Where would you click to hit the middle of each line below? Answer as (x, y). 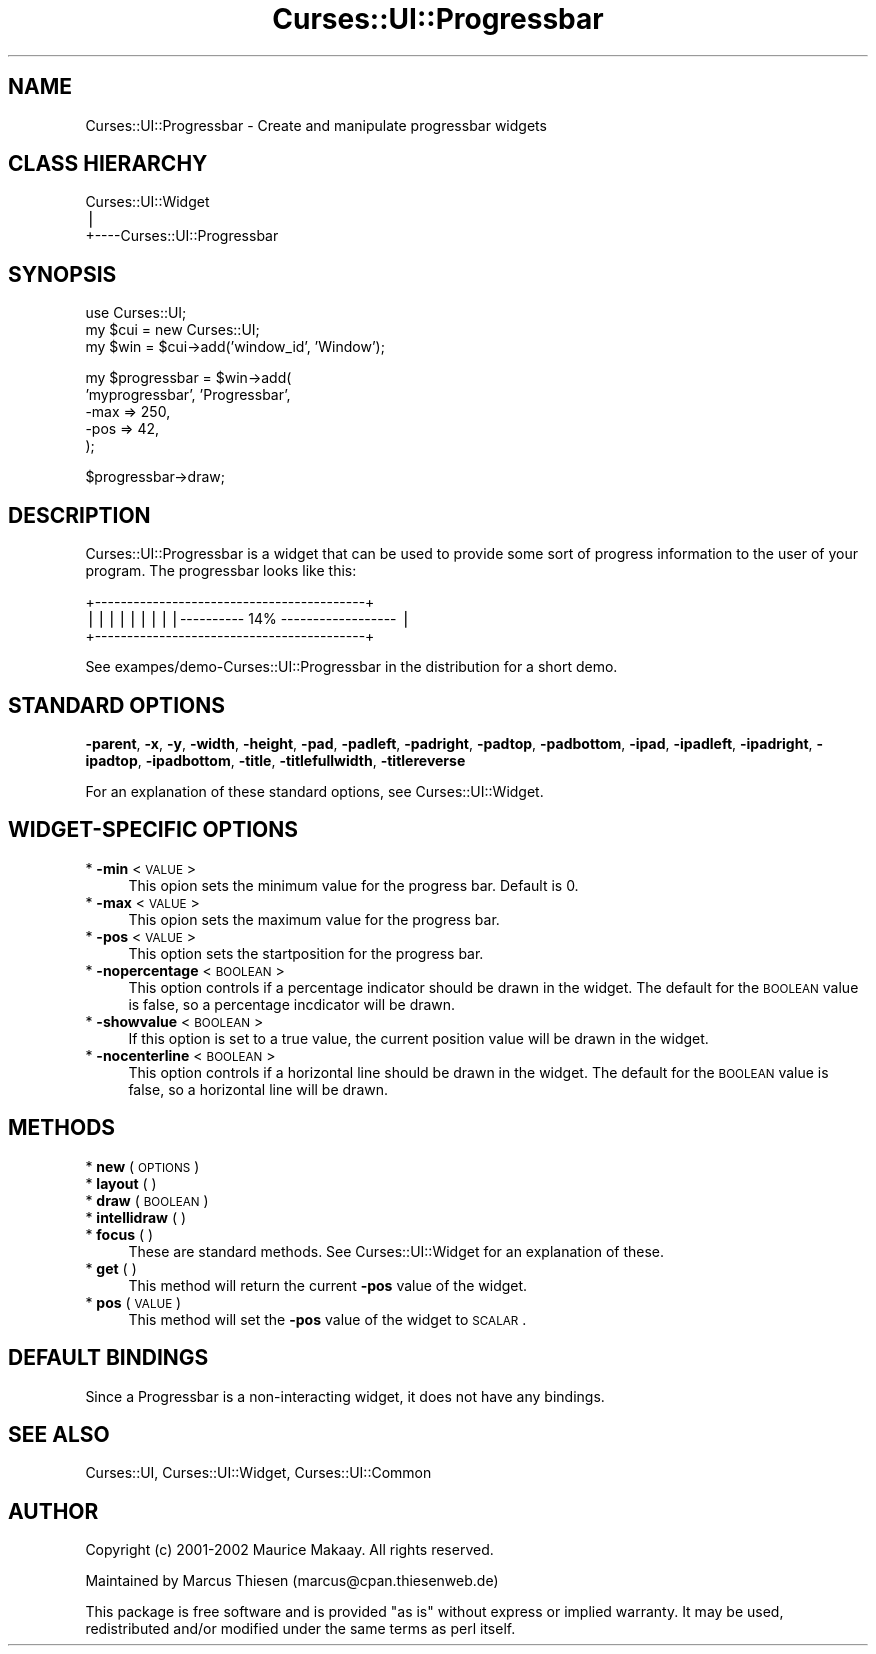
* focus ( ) (119, 1234)
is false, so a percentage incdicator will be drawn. (292, 1004)
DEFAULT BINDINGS (108, 1358)
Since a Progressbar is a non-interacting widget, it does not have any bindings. (345, 1396)
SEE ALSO (59, 1434)
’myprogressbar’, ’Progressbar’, (188, 395)
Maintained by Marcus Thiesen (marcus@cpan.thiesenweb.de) (292, 1581)
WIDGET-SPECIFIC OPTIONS (153, 830)
